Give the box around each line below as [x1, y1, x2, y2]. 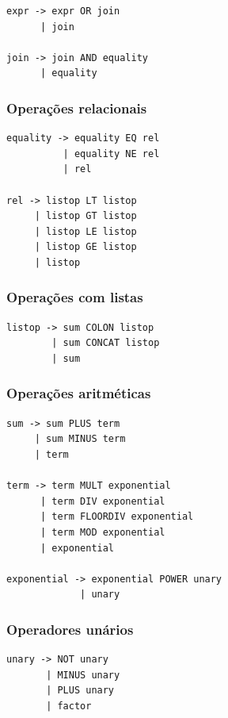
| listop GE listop [34, 241, 137, 253]
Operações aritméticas [6, 383, 151, 403]
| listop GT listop [34, 210, 137, 222]
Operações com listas [6, 287, 143, 307]
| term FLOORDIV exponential [40, 511, 194, 523]
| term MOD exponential [40, 526, 165, 538]
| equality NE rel [63, 148, 160, 159]
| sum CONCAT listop [51, 337, 160, 349]
